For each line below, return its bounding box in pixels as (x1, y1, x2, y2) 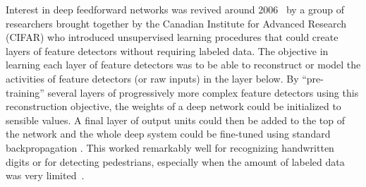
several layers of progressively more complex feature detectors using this (47, 85, 359, 99)
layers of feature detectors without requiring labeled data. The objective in (6, 43, 329, 58)
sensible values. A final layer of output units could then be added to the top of (6, 112, 346, 127)
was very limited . (6, 168, 85, 183)
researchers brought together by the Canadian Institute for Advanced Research (6, 16, 346, 30)
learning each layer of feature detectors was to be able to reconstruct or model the (6, 57, 361, 72)
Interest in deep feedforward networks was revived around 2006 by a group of (6, 2, 345, 16)
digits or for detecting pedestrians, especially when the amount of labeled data (6, 154, 345, 169)
